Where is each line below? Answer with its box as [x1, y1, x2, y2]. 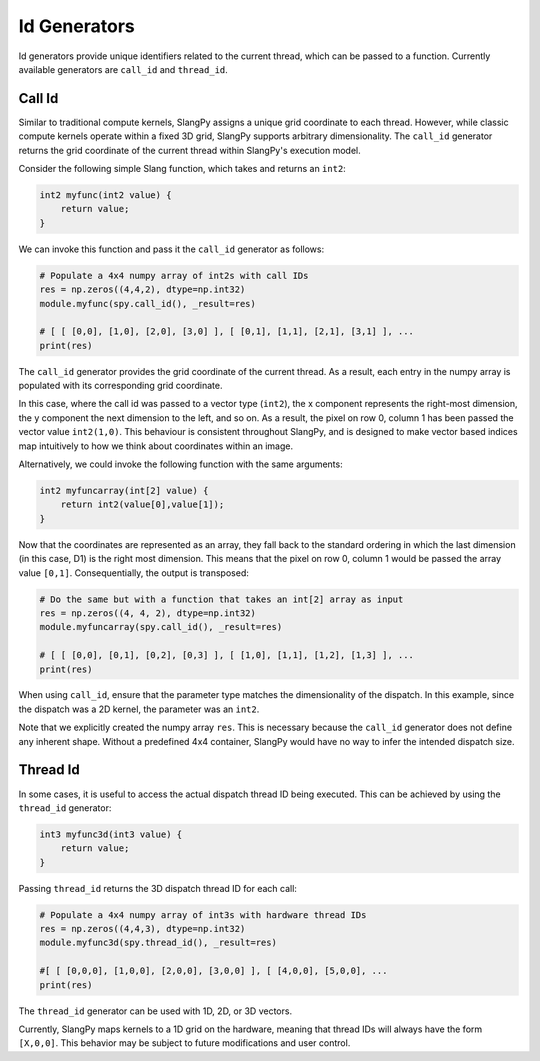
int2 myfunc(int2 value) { [39, 190, 172, 200]
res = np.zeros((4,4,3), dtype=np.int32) [39, 923, 246, 935]
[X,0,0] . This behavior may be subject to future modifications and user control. [18, 1037, 351, 1049]
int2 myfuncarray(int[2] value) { [39, 485, 209, 497]
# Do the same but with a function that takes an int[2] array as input [39, 593, 404, 605]
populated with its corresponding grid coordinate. [18, 380, 223, 392]
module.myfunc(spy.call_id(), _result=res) [39, 298, 257, 309]
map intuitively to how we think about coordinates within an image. [18, 440, 294, 452]
